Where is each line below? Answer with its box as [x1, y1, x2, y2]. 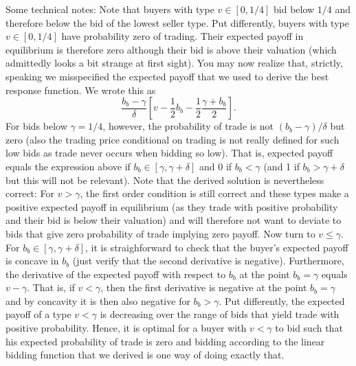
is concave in [5, 253, 59, 268]
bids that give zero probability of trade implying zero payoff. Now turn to [5, 226, 315, 240]
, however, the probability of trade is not [102, 119, 274, 133]
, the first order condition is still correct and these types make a [80, 186, 349, 201]
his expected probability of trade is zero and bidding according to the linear [5, 334, 325, 348]
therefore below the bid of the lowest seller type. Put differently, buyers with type [5, 15, 349, 30]
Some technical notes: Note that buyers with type [5, 2, 214, 16]
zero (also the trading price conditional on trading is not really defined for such [5, 132, 340, 146]
